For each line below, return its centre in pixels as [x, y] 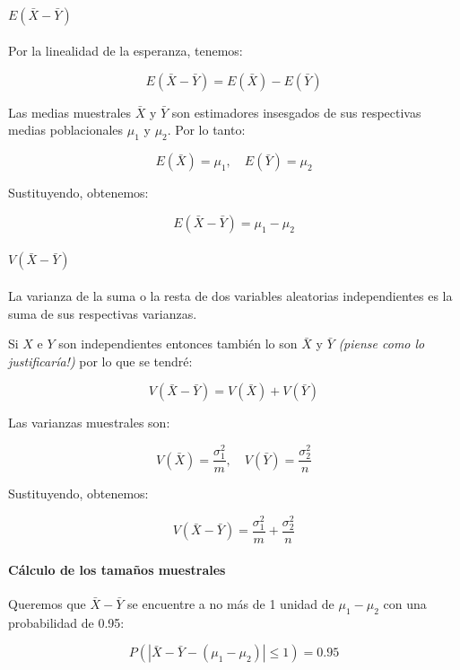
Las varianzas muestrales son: [89, 423]
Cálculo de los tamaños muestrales [117, 569]
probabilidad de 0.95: [66, 622]
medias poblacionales [66, 130]
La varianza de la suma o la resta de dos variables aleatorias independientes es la [230, 295]
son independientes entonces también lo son [178, 344]
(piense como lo [382, 344]
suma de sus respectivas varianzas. [103, 313]
